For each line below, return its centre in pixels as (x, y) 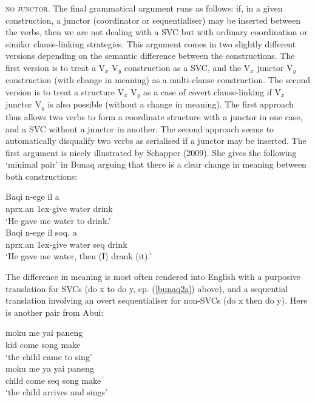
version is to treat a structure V (65, 92)
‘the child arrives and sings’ (56, 392)
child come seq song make (53, 380)
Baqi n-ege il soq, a (41, 232)
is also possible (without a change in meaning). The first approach (171, 104)
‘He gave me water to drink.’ (58, 220)
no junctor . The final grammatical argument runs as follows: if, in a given (144, 8)
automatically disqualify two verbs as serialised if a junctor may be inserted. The (156, 141)
